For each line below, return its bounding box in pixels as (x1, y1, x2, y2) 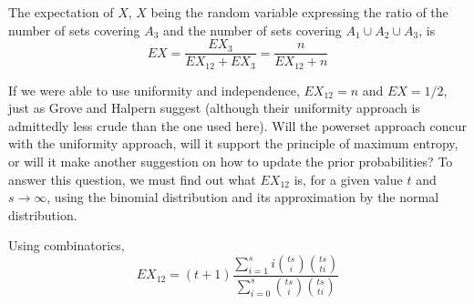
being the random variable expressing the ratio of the (150, 3, 448, 21)
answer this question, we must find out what (8, 169, 256, 188)
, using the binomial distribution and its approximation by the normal (46, 187, 439, 207)
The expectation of (8, 3, 114, 21)
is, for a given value (294, 169, 403, 188)
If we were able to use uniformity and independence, (8, 80, 300, 99)
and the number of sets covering (163, 20, 342, 39)
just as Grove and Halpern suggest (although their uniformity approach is (8, 98, 420, 117)
